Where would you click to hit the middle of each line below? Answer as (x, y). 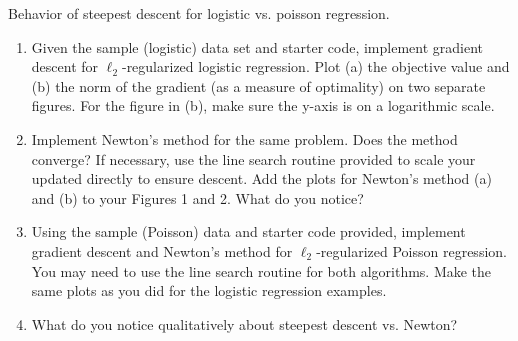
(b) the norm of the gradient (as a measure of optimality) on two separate (258, 85)
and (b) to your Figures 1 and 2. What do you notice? (197, 197)
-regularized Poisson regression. (411, 250)
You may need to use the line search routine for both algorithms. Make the (261, 270)
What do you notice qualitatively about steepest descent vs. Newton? (244, 323)
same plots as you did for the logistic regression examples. (209, 290)
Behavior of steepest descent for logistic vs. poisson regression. (199, 13)
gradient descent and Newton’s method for (162, 250)
